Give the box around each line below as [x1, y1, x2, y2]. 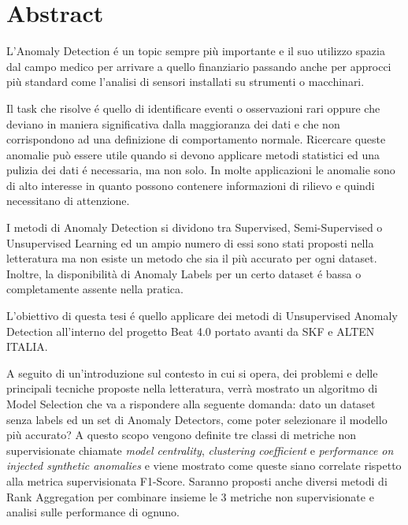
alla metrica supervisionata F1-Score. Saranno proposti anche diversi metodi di [6, 472, 388, 489]
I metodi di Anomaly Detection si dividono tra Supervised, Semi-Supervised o [6, 219, 383, 236]
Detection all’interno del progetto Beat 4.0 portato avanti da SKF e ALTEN [6, 322, 375, 339]
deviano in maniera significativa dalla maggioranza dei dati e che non [6, 115, 340, 132]
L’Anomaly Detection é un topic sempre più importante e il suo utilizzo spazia [6, 43, 385, 59]
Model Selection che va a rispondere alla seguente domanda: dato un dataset [6, 396, 376, 411]
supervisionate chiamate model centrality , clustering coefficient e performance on [6, 441, 394, 458]
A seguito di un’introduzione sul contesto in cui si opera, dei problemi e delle [6, 364, 378, 381]
